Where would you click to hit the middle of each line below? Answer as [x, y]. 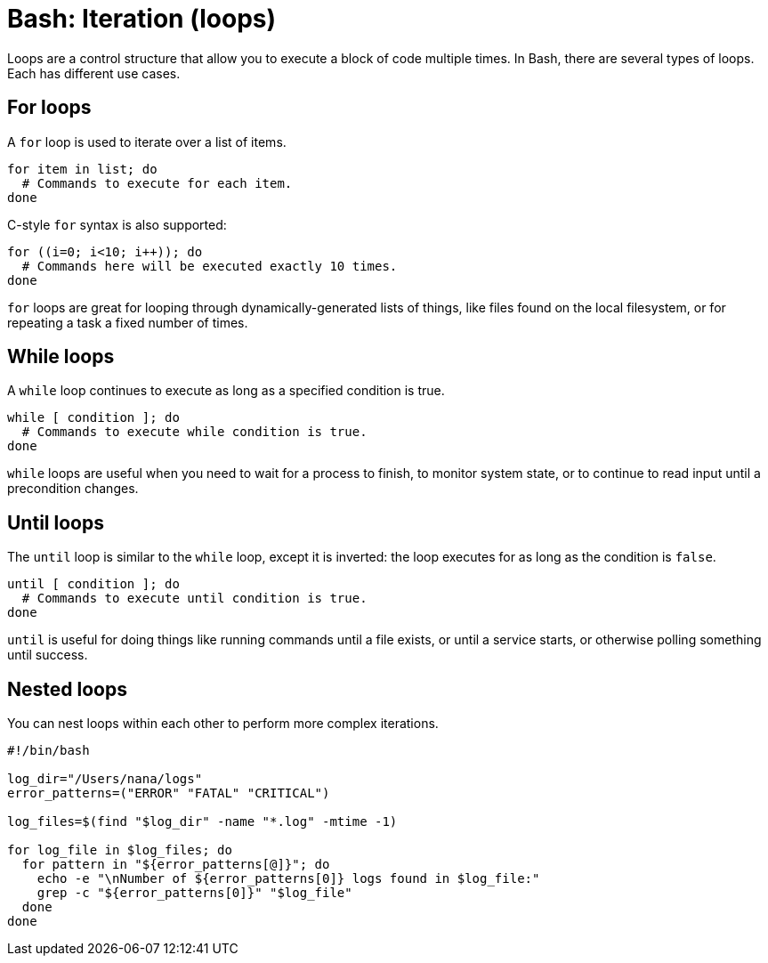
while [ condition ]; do [93, 418]
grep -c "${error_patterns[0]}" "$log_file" [194, 893]
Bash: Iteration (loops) [142, 19]
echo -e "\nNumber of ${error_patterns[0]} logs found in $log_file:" [288, 879]
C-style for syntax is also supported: [117, 224]
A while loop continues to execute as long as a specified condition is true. [226, 391]
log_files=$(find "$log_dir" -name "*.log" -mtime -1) [202, 822]
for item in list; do [82, 169]
